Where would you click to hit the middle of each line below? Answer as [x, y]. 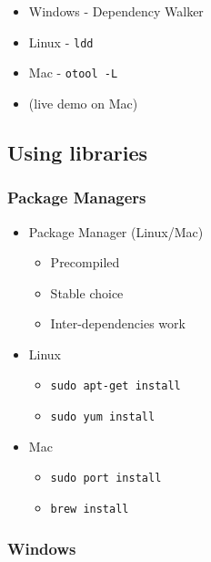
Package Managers [77, 198]
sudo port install [106, 479]
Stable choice [87, 292]
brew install [90, 510]
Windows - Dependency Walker [116, 11]
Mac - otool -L [73, 73]
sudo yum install [103, 417]
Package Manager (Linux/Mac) [116, 231]
